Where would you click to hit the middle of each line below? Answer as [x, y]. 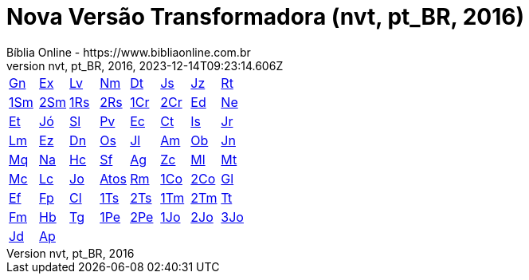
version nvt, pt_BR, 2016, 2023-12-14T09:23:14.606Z [145, 65]
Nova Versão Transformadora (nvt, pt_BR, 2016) [265, 17]
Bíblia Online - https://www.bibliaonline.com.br [129, 52]
